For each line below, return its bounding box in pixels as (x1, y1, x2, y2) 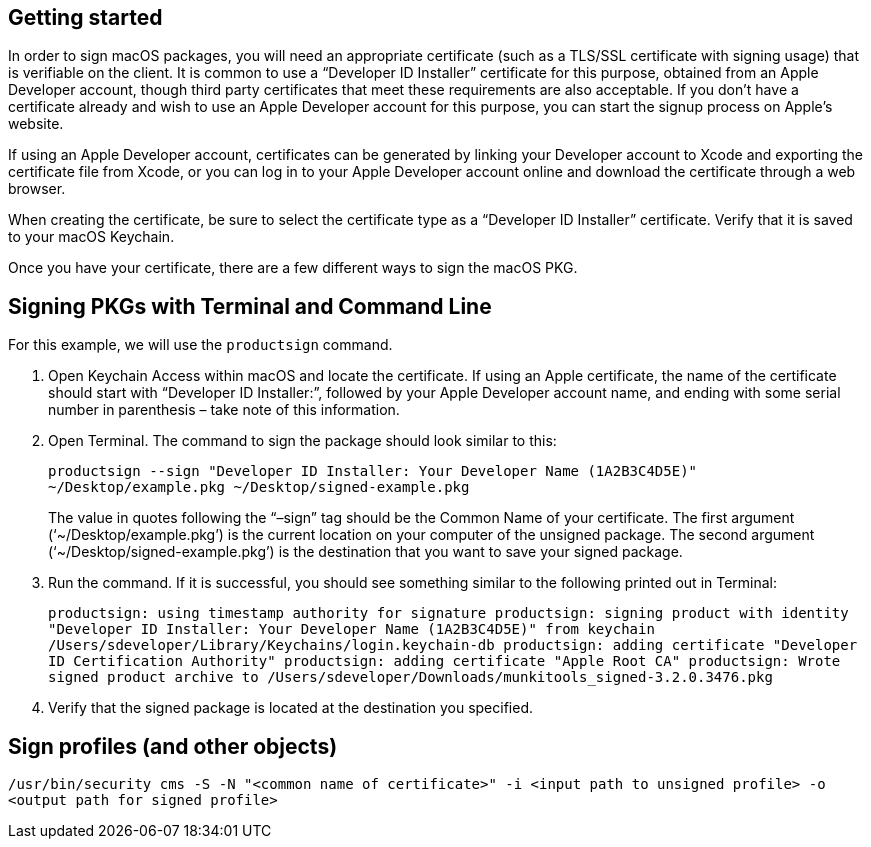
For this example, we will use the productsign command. (8, 336, 393, 354)
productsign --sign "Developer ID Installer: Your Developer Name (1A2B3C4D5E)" (48, 463, 698, 480)
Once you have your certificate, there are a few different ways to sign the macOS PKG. (8, 259, 578, 277)
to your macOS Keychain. (8, 228, 175, 246)
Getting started (8, 5, 163, 30)
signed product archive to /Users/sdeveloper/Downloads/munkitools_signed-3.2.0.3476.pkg (48, 669, 773, 686)
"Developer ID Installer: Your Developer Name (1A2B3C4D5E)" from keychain (48, 621, 655, 638)
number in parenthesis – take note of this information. (48, 401, 400, 419)
